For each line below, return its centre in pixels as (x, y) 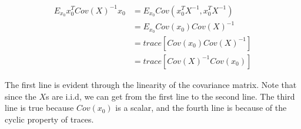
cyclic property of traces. (49, 119)
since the (21, 96)
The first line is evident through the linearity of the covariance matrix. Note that (151, 84)
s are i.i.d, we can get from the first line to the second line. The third (170, 96)
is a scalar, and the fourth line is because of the (201, 108)
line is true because (39, 108)
